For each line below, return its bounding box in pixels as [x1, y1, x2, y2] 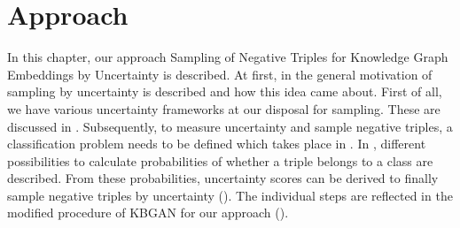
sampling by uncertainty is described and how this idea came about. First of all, [7, 82, 442, 101]
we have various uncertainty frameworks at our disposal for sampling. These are [7, 99, 441, 118]
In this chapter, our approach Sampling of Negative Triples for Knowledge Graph [7, 48, 448, 66]
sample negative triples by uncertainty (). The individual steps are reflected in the [7, 186, 453, 204]
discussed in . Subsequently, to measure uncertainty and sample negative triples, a [7, 117, 453, 135]
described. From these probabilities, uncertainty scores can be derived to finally [7, 169, 439, 187]
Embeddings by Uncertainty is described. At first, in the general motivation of [7, 65, 433, 83]
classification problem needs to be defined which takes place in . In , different [7, 134, 426, 153]
